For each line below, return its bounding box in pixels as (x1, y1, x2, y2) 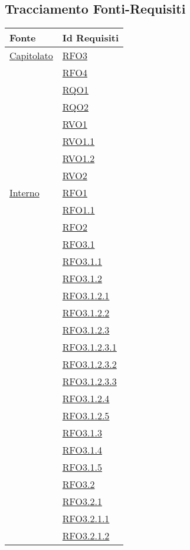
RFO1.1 (62, 203, 95, 217)
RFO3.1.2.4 (62, 392, 110, 406)
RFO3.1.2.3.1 (62, 340, 117, 354)
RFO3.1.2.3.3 (62, 374, 117, 389)
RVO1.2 (62, 151, 95, 166)
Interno (9, 186, 40, 200)
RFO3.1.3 (62, 426, 102, 440)
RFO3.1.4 (62, 443, 102, 457)
